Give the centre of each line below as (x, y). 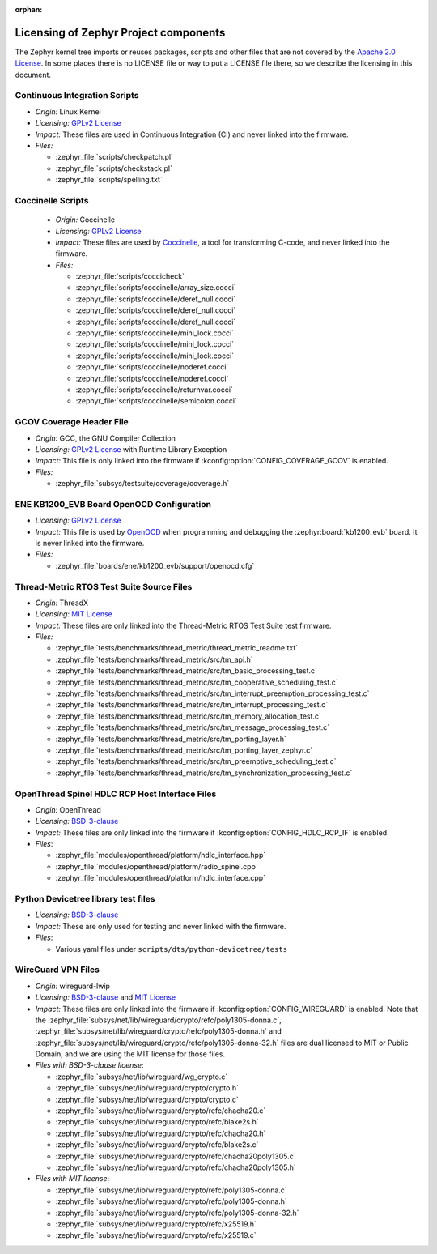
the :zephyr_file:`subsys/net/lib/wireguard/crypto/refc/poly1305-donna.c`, (159, 1020)
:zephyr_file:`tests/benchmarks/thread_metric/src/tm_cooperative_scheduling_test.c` (197, 682)
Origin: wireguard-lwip (73, 986)
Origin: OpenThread (68, 809)
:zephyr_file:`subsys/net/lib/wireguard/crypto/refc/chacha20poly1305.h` (176, 1167)
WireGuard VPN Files (57, 970)
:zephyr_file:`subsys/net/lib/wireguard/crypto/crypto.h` (147, 1088)
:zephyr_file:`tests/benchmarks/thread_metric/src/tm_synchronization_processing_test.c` (204, 773)
